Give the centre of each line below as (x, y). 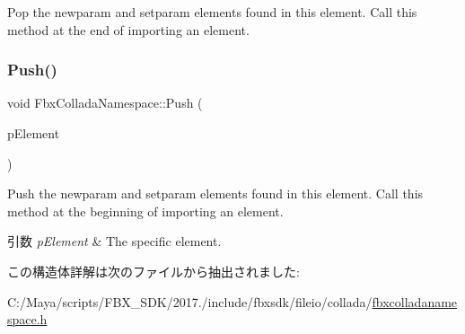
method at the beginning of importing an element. (145, 211)
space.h (27, 319)
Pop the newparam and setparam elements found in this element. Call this (212, 12)
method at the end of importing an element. (128, 29)
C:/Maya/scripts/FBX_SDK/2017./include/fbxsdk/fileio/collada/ (190, 301)
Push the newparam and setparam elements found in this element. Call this (215, 193)
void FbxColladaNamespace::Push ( (105, 103)
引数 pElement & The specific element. (114, 241)
